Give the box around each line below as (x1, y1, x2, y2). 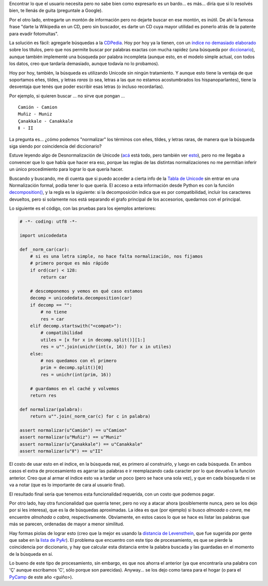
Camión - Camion (18, 104, 58, 110)
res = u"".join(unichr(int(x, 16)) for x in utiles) (40, 344, 172, 350)
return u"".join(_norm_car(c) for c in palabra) (30, 414, 151, 419)
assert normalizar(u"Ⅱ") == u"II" (19, 448, 103, 454)
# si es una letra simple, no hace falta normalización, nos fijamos (30, 253, 203, 259)
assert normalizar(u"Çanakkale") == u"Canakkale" (19, 441, 143, 447)
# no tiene (40, 309, 67, 315)
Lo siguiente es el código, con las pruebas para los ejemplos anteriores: (9, 205, 156, 211)
